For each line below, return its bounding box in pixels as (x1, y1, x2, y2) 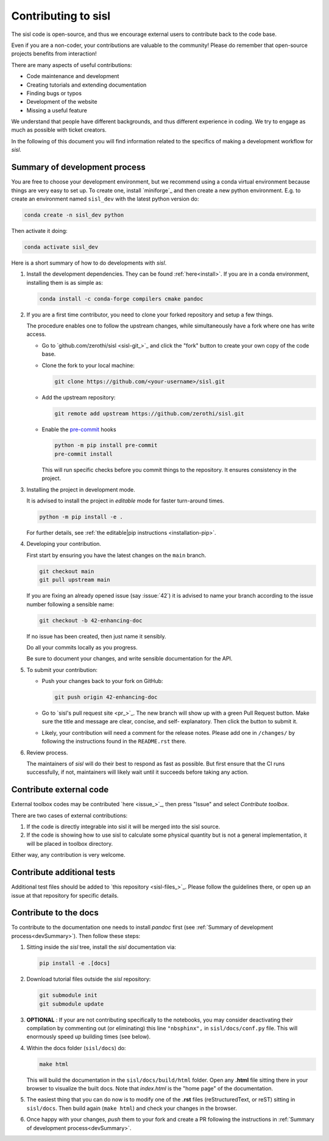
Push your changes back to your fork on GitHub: (41, 678, 163, 685)
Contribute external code (11, 784, 109, 795)
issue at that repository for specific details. (11, 892, 119, 899)
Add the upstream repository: (41, 393, 116, 401)
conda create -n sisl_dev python (24, 211, 124, 218)
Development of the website (26, 98, 97, 106)
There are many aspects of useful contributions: (11, 61, 132, 68)
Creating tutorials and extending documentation (26, 81, 147, 88)
